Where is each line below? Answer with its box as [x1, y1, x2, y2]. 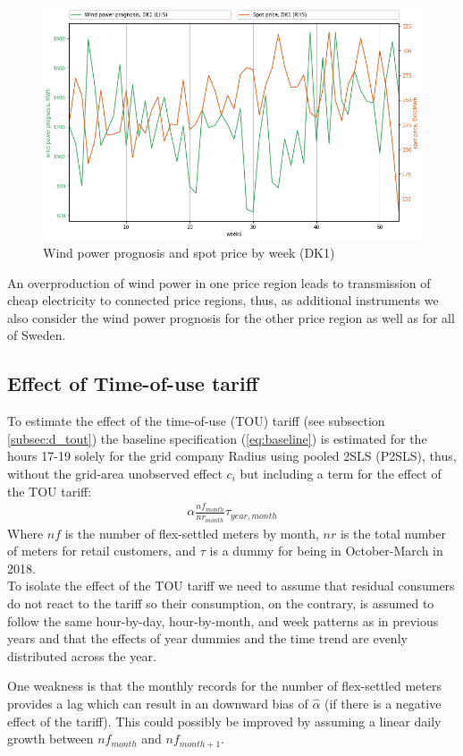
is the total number [340, 523, 446, 542]
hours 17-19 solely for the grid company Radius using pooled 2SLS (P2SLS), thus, [7, 446, 457, 465]
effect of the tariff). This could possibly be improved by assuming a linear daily [7, 711, 442, 730]
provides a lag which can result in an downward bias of [7, 693, 308, 712]
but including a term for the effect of [240, 464, 442, 482]
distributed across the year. [7, 646, 156, 665]
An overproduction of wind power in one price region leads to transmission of [7, 273, 431, 292]
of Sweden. [7, 326, 66, 344]
